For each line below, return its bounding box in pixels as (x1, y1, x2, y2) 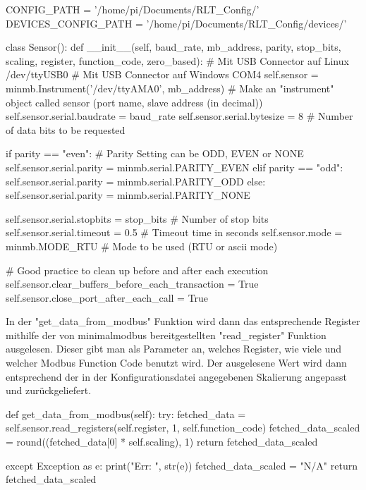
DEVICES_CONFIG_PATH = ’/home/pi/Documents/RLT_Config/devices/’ (6, 16, 347, 30)
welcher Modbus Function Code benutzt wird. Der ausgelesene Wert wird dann (6, 355, 347, 370)
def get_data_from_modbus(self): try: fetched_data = (6, 406, 246, 421)
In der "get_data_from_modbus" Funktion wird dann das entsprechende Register (6, 314, 360, 329)
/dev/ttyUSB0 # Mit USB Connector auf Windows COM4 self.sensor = (6, 67, 319, 82)
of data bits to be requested (6, 122, 126, 137)
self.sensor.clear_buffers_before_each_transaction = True (6, 276, 259, 291)
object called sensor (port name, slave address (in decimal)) (6, 94, 263, 109)
